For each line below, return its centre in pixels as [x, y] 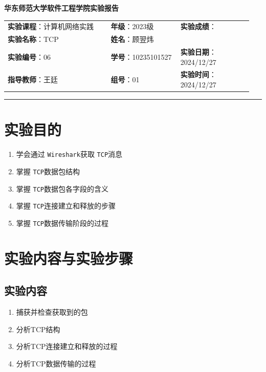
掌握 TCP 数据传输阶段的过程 [62, 223]
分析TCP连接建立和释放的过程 [67, 346]
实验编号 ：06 [29, 56]
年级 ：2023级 [132, 26]
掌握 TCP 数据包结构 [48, 171]
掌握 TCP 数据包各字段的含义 [62, 188]
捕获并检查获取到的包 [52, 312]
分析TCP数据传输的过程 [56, 363]
